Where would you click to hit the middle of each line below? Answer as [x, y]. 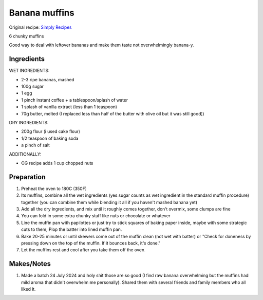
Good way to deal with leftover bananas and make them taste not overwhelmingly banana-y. [102, 45]
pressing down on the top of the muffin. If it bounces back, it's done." [91, 243]
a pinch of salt [36, 145]
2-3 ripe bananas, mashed [48, 79]
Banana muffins [42, 13]
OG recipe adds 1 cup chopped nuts [57, 163]
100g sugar [32, 86]
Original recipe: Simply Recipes [40, 27]
